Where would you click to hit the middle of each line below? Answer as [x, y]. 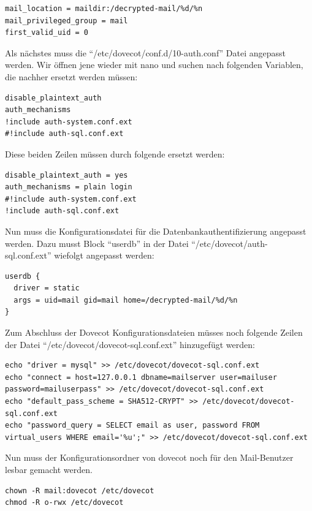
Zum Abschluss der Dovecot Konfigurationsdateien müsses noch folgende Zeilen [154, 332]
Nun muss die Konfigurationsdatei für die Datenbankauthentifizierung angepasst [156, 231]
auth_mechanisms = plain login [69, 187]
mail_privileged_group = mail [67, 21]
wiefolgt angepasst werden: [104, 255]
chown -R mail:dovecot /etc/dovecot [80, 490]
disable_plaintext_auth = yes [67, 175]
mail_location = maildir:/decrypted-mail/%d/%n [104, 9]
